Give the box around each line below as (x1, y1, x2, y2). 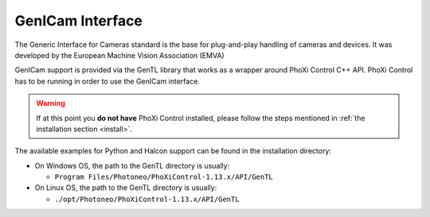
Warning (36, 99, 65, 108)
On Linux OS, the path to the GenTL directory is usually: (34, 183, 217, 192)
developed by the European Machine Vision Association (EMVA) (14, 50, 225, 60)
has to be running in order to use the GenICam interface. (14, 76, 201, 86)
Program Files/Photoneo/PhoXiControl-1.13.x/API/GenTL (54, 172, 274, 182)
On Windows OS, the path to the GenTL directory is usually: (34, 161, 230, 170)
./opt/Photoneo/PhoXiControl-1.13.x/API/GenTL (54, 195, 240, 203)
